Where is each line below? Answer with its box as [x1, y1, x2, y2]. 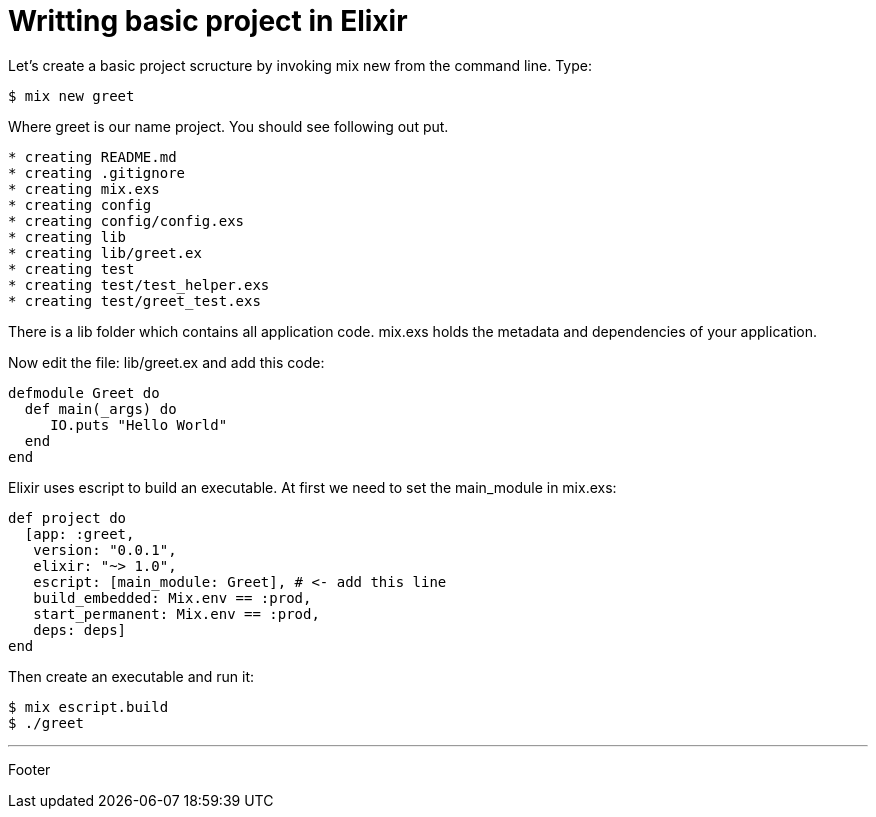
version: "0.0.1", [33, 541, 177, 558]
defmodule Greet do [8, 384, 160, 401]
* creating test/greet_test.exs [8, 292, 261, 309]
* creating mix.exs [8, 180, 160, 197]
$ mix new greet [8, 87, 135, 104]
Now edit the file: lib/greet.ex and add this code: [8, 353, 325, 371]
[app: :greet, [24, 525, 135, 542]
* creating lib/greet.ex [8, 244, 202, 261]
